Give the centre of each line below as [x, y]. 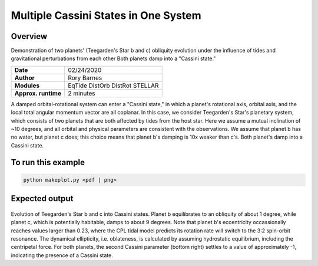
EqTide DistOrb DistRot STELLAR [113, 86]
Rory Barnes [85, 78]
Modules [27, 86]
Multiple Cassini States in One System [106, 15]
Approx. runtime [38, 93]
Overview [29, 36]
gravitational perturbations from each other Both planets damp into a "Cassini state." [113, 58]
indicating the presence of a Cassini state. [62, 255]
